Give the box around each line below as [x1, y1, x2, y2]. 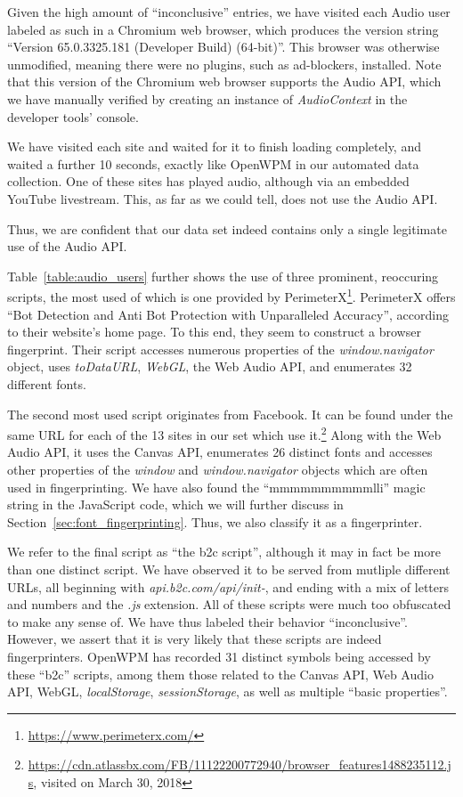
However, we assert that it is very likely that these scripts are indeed [7, 630, 382, 648]
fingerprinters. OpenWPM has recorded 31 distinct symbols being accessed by [7, 647, 431, 665]
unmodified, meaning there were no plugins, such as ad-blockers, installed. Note [7, 54, 442, 73]
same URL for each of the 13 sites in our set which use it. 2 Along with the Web [7, 423, 442, 443]
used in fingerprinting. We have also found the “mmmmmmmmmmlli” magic [7, 477, 426, 496]
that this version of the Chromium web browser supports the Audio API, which [7, 72, 442, 91]
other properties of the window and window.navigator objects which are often [7, 459, 428, 478]
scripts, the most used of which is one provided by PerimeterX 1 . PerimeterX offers [7, 285, 456, 305]
